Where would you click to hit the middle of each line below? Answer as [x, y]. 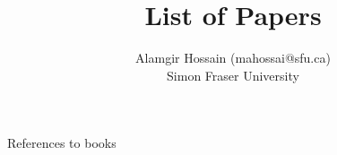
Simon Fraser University [233, 75]
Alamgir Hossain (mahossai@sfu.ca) [233, 58]
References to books [62, 143]
